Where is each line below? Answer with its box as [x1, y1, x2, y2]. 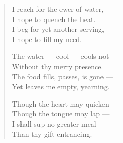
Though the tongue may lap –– [12, 108, 110, 119]
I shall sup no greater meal [12, 118, 96, 129]
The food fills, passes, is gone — [12, 71, 113, 81]
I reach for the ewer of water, [12, 4, 104, 14]
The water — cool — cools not [12, 51, 109, 62]
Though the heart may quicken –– [12, 98, 119, 109]
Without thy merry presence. [12, 60, 104, 71]
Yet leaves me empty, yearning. [12, 81, 110, 92]
